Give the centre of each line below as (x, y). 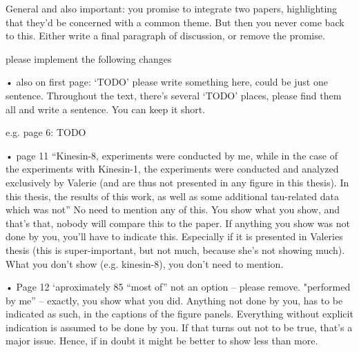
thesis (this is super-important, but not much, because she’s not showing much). (175, 250)
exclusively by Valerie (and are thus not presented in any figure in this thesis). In (177, 182)
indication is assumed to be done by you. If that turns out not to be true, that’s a (179, 327)
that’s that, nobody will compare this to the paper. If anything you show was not (178, 223)
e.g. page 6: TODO (46, 132)
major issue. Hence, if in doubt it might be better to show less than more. (162, 341)
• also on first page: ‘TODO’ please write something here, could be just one (167, 82)
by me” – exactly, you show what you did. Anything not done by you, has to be (174, 300)
